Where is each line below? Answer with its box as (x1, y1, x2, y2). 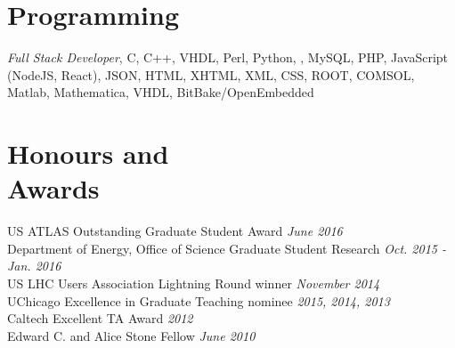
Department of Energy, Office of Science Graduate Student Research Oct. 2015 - (7, 239, 447, 257)
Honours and (7, 135, 169, 172)
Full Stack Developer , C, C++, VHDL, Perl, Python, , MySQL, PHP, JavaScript (7, 48, 449, 67)
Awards (7, 170, 100, 206)
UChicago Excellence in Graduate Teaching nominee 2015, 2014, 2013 (7, 291, 390, 310)
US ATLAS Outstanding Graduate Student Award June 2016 (7, 222, 343, 240)
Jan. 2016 (7, 256, 61, 275)
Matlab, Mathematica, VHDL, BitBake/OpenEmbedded (7, 83, 314, 101)
